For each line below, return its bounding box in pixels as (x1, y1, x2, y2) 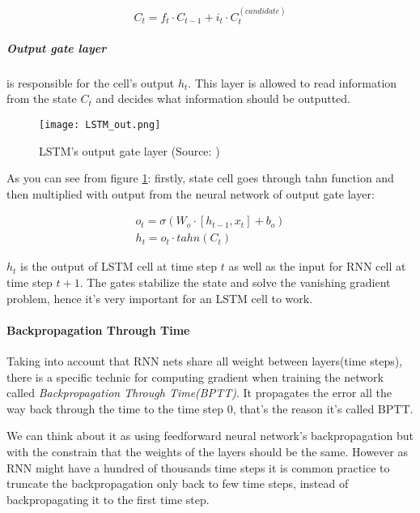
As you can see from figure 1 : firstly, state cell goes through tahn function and (6, 169, 394, 186)
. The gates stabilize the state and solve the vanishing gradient (79, 274, 391, 291)
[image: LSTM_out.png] (39, 118, 161, 130)
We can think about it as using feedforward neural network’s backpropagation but (6, 427, 414, 444)
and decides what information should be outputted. (95, 90, 350, 107)
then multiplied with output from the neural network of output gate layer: (6, 185, 375, 202)
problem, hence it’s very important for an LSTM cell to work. (6, 289, 313, 306)
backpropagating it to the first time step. (6, 490, 210, 507)
